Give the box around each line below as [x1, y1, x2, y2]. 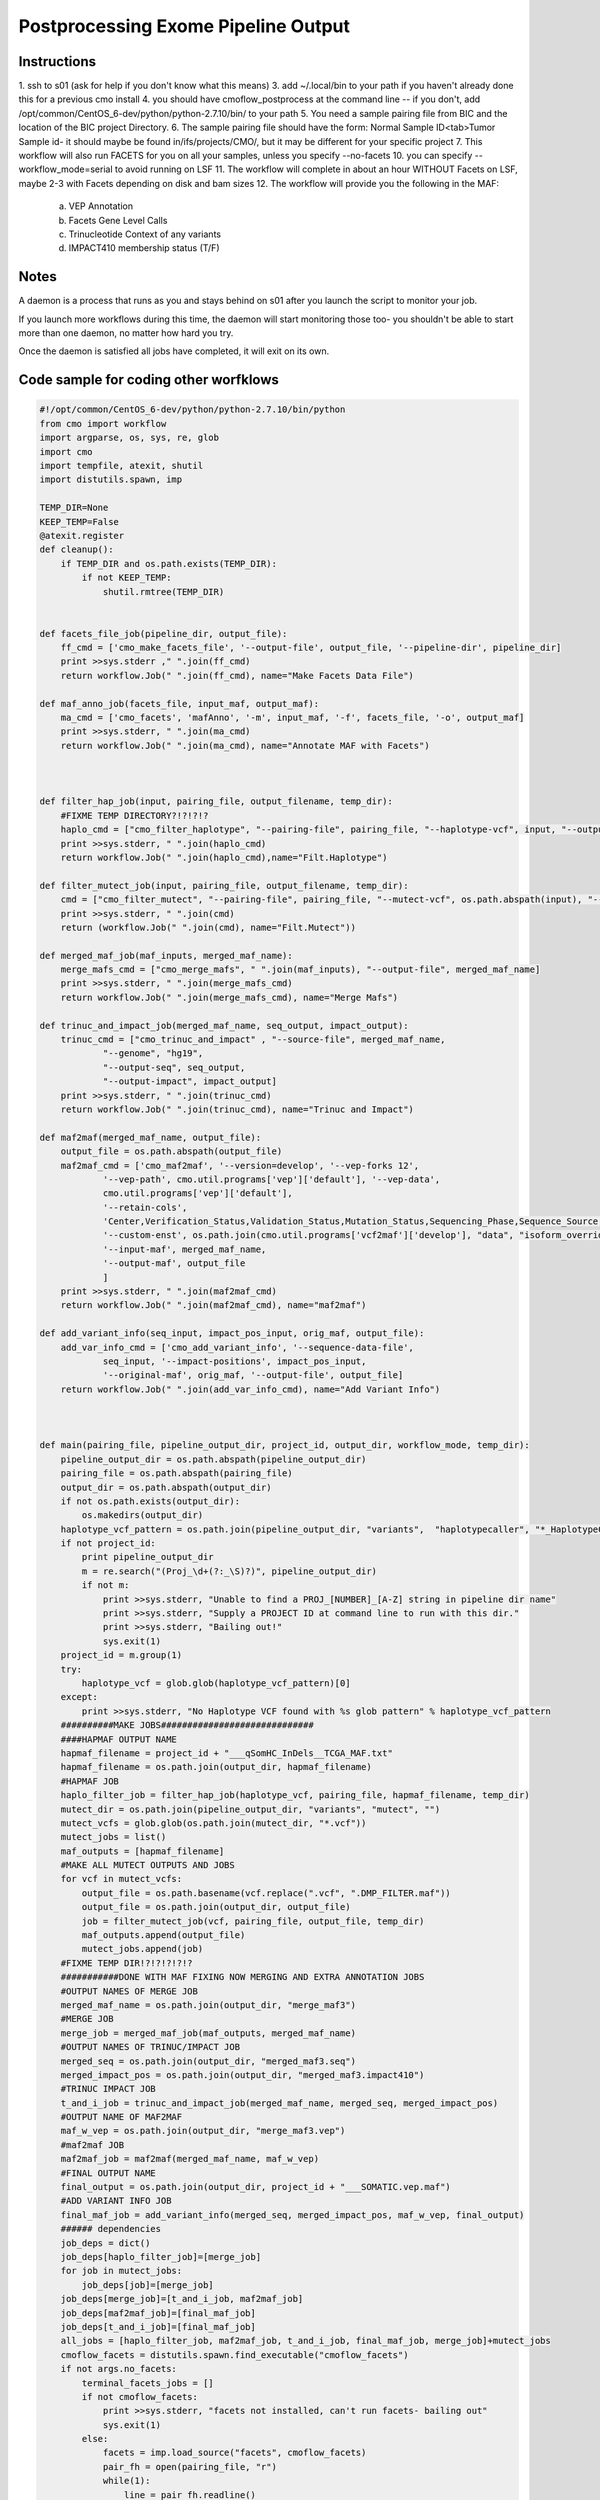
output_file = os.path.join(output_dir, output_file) [81, 1901, 351, 1913]
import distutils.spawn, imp [39, 474, 183, 485]
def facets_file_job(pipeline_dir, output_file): [39, 628, 288, 639]
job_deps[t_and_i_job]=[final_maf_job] [60, 2321, 257, 2332]
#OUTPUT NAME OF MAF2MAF [60, 2111, 183, 2123]
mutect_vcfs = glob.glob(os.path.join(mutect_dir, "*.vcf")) [60, 1817, 367, 1829]
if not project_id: [60, 1538, 157, 1549]
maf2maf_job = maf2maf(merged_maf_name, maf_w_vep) [60, 2153, 320, 2165]
